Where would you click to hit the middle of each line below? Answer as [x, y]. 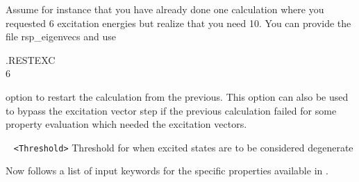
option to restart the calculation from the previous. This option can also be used [177, 96]
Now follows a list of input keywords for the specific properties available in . [167, 171]
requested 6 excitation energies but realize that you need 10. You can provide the [178, 23]
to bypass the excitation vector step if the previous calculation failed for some [171, 110]
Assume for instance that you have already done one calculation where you [165, 9]
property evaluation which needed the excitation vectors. [126, 124]
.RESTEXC [31, 59]
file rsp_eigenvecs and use [61, 36]
